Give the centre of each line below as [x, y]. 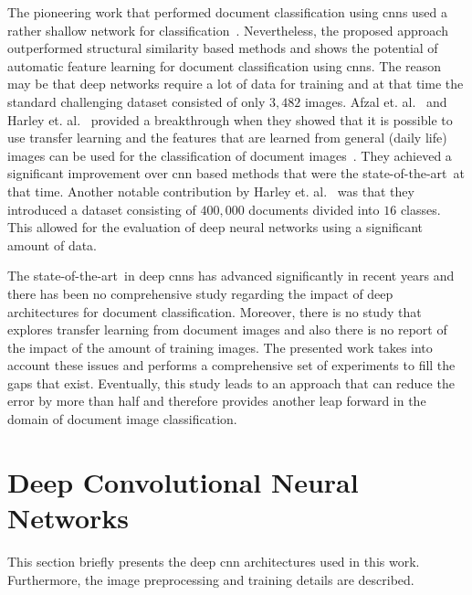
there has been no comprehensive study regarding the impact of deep [200, 293]
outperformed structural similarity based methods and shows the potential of [223, 48]
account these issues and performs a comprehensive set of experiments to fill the [231, 365]
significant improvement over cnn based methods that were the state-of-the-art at [236, 173]
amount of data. [52, 244]
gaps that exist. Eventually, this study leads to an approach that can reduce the [231, 382]
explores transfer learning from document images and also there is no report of [227, 329]
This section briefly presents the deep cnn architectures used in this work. [214, 561]
